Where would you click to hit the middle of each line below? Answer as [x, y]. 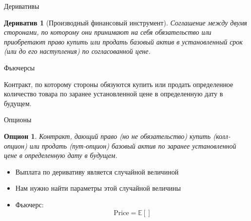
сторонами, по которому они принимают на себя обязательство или [108, 32]
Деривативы [22, 6]
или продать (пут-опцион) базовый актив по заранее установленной [133, 145]
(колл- [222, 136]
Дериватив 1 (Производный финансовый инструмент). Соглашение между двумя [125, 22]
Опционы [18, 120]
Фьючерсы [19, 67]
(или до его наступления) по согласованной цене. [77, 51]
